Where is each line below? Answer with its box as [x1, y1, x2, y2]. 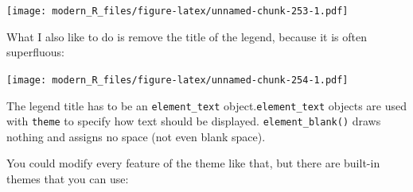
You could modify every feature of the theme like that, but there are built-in [6, 155, 380, 171]
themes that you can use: [6, 171, 129, 186]
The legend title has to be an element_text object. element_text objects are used [6, 97, 407, 113]
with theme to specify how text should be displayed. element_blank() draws [6, 113, 381, 129]
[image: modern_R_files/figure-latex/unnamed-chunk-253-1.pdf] [6, 6, 349, 17]
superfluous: [6, 44, 64, 60]
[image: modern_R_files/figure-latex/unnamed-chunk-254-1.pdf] [6, 74, 349, 86]
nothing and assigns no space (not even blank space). [6, 128, 266, 144]
